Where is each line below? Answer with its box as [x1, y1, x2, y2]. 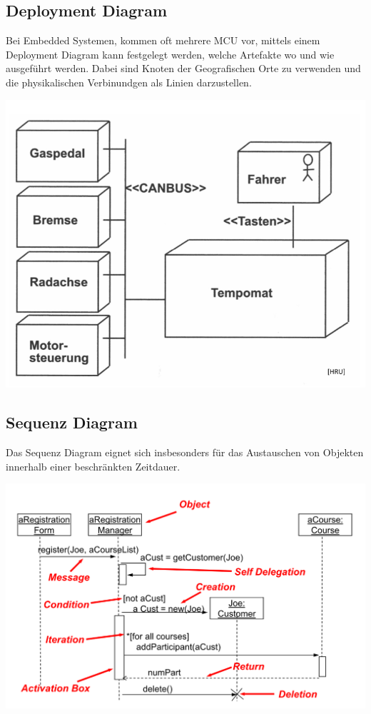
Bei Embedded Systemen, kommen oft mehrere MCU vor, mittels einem [6, 33, 320, 48]
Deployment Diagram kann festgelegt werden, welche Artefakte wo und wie [6, 46, 335, 61]
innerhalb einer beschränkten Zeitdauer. [6, 458, 181, 473]
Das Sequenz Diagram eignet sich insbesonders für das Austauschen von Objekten [6, 444, 364, 459]
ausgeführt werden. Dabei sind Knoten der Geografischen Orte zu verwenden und [6, 61, 361, 76]
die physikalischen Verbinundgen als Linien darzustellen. [6, 74, 252, 89]
